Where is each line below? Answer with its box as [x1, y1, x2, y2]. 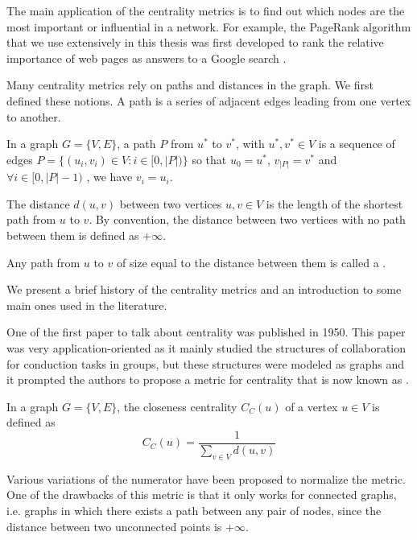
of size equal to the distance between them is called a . [116, 254, 386, 270]
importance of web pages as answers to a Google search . [6, 49, 287, 66]
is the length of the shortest [266, 195, 403, 212]
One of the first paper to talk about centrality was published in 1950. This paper [6, 324, 406, 340]
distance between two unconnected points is [6, 517, 222, 534]
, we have [86, 168, 133, 185]
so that [192, 150, 227, 167]
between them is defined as [6, 227, 139, 244]
